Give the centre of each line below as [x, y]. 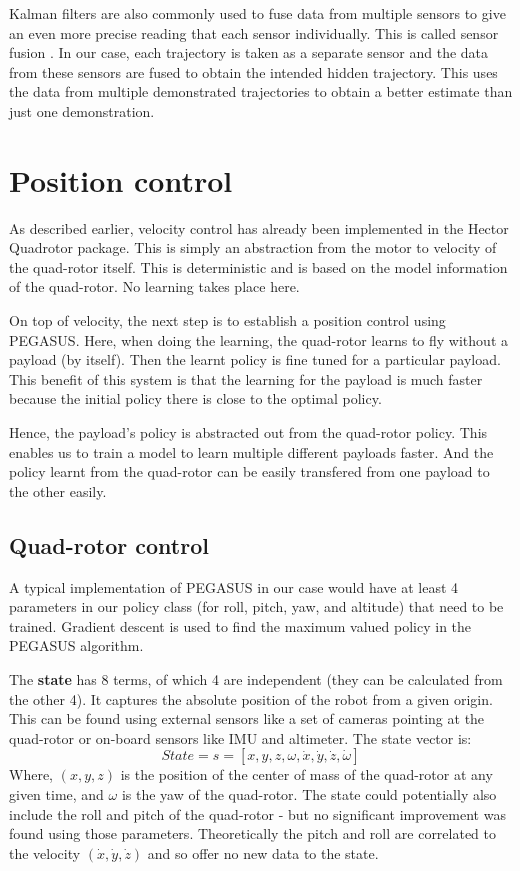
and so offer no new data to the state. [263, 852]
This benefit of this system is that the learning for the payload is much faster [246, 378]
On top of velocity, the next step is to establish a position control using [227, 320]
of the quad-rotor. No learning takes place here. [154, 286]
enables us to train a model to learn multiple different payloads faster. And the [251, 451]
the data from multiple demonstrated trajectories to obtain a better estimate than [261, 91]
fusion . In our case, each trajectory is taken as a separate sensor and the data [249, 52]
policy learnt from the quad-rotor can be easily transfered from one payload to [249, 471]
